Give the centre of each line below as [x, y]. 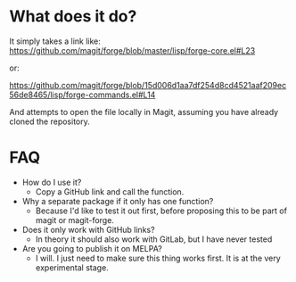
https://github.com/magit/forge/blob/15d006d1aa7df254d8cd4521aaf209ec [148, 85]
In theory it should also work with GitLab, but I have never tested [154, 239]
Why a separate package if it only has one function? [118, 201]
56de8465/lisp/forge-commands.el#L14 [82, 95]
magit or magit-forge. [74, 220]
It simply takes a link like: [55, 41]
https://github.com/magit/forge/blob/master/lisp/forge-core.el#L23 [132, 50]
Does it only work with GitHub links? [88, 229]
